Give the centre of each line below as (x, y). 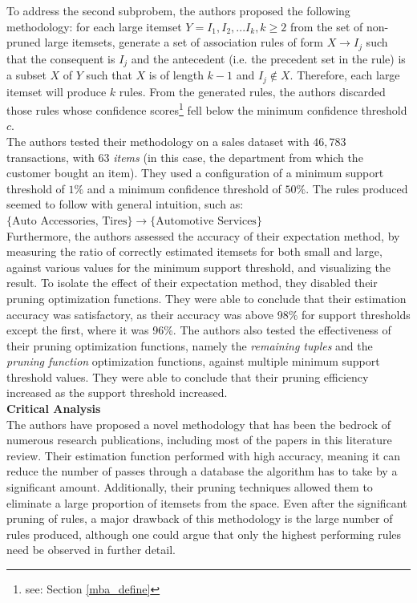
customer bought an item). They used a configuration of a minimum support (195, 173)
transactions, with (51, 157)
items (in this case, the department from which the (238, 157)
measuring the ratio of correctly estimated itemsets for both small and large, (194, 251)
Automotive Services (206, 221)
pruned (24, 42)
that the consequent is (61, 58)
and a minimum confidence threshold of (184, 188)
